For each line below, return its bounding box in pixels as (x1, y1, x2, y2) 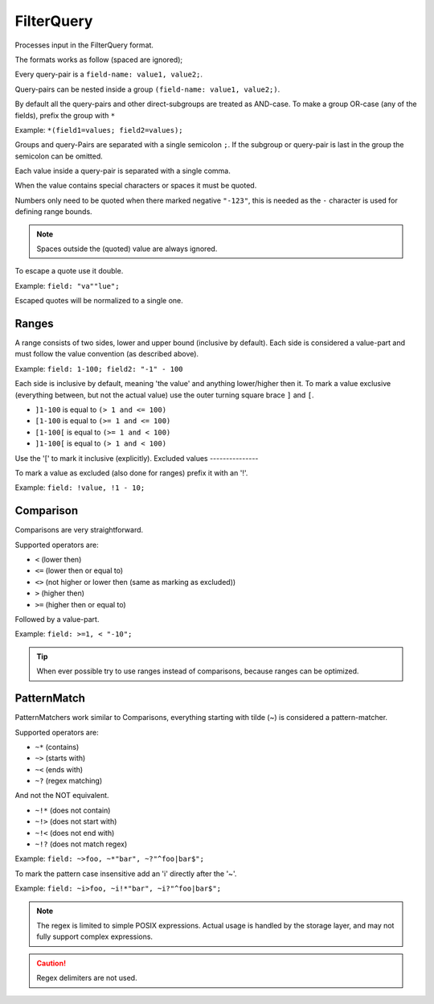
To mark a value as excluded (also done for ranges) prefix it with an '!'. (14, 468, 248, 478)
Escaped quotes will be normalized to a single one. (14, 296, 184, 306)
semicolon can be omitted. (14, 151, 104, 161)
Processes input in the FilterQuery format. (14, 40, 154, 50)
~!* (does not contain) (35, 805, 111, 815)
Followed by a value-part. (14, 615, 100, 624)
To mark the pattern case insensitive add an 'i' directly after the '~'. (14, 869, 237, 878)
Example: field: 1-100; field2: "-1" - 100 (14, 364, 184, 373)
